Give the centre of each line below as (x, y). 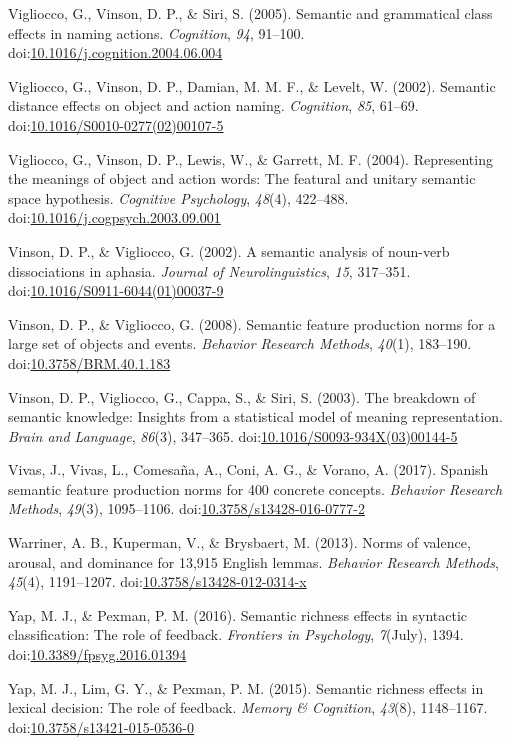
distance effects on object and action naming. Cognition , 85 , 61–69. (213, 105)
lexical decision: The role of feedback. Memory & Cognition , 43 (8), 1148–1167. (248, 707)
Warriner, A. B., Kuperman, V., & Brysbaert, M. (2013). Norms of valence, (239, 542)
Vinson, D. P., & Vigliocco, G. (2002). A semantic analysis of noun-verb (229, 250)
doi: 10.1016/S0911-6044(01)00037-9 (116, 290)
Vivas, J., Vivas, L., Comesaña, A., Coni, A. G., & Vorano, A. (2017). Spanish (248, 469)
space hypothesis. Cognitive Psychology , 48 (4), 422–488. (178, 197)
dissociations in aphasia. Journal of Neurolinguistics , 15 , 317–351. (209, 270)
